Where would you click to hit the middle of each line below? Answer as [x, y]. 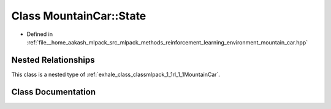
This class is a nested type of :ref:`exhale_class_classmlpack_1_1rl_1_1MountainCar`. [116, 74]
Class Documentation [54, 92]
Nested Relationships [53, 60]
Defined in [40, 34]
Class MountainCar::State [79, 16]
